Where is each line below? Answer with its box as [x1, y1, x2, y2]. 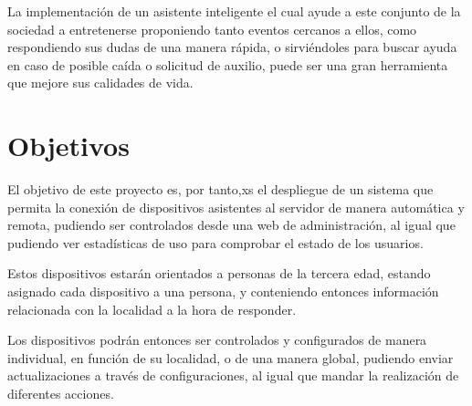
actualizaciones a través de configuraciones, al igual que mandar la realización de [7, 366, 459, 385]
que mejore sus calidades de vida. [7, 73, 194, 92]
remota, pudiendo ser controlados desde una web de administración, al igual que [7, 215, 456, 234]
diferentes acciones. [7, 384, 114, 403]
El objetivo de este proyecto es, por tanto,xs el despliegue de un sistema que [7, 180, 434, 199]
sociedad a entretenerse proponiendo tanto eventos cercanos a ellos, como [7, 19, 417, 38]
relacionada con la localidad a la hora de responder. [7, 299, 297, 318]
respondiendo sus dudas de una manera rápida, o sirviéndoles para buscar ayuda [7, 37, 457, 57]
